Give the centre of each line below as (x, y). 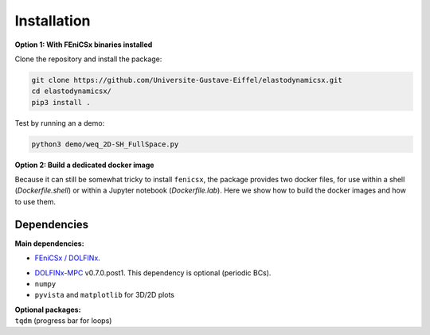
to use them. (35, 201)
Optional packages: (48, 310)
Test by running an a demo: (60, 123)
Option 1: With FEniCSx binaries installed (84, 45)
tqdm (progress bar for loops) (63, 321)
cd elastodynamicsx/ (71, 91)
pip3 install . (61, 102)
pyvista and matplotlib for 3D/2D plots (105, 295)
